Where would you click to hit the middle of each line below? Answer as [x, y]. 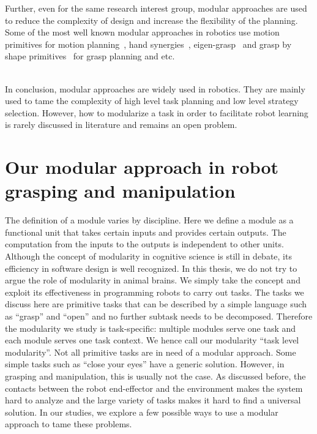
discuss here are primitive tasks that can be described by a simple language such [156, 304]
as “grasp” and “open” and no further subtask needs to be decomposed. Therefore [159, 316]
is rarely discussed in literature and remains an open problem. [121, 125]
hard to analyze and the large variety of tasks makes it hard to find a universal [153, 400]
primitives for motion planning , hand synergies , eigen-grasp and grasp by [148, 44]
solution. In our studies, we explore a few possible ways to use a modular [142, 412]
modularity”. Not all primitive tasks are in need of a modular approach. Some [151, 352]
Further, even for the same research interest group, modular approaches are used [156, 8]
